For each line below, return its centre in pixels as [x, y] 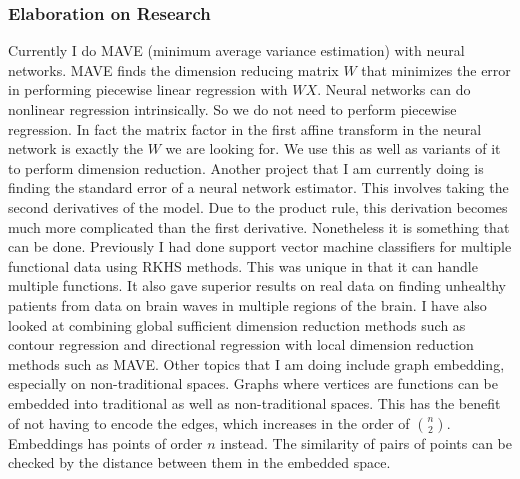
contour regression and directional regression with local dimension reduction [241, 344]
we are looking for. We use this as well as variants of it [333, 148]
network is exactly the [76, 148]
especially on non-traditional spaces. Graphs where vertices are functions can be [253, 383]
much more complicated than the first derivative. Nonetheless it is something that [259, 226]
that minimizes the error [436, 69]
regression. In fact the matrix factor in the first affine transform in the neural [245, 128]
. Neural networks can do [394, 89]
